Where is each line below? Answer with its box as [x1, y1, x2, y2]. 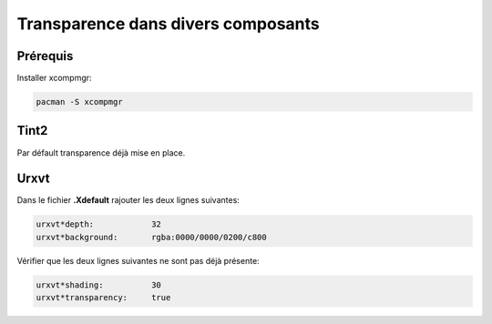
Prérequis [16, 48, 74, 64]
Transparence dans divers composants [16, 14, 320, 34]
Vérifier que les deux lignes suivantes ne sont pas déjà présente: [16, 255, 260, 266]
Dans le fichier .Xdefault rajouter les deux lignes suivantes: [16, 195, 241, 206]
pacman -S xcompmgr [36, 96, 123, 107]
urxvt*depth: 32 [36, 219, 161, 229]
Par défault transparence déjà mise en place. [16, 147, 186, 158]
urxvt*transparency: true [36, 292, 171, 303]
